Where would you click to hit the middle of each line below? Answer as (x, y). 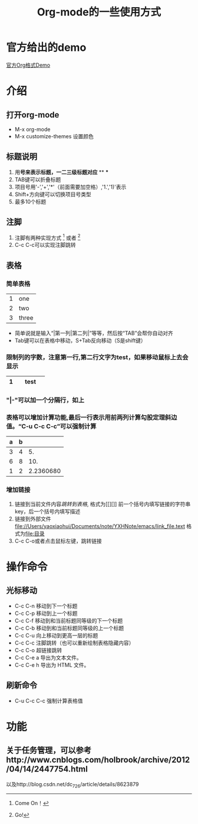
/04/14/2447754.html (47, 769)
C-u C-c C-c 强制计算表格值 (49, 701)
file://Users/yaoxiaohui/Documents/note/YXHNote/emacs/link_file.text (100, 526)
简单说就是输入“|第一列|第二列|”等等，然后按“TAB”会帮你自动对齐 (94, 333)
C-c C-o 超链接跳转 (38, 650)
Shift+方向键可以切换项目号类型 (53, 194)
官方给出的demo (46, 48)
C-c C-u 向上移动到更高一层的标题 (56, 635)
